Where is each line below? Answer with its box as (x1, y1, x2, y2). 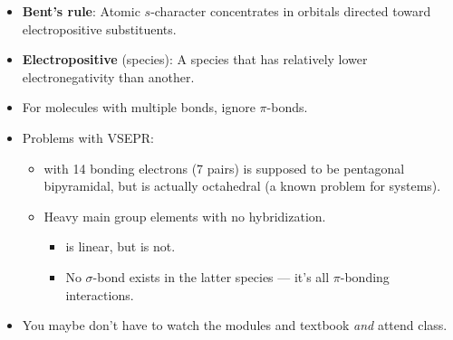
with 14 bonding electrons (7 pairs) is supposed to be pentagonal (43, 158, 405, 177)
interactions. (65, 285, 134, 304)
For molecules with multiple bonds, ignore (22, 98, 255, 117)
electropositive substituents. (22, 19, 177, 38)
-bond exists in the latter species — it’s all (92, 267, 330, 286)
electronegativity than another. (22, 67, 195, 86)
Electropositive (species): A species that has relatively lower (22, 50, 368, 69)
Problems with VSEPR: (22, 127, 154, 146)
